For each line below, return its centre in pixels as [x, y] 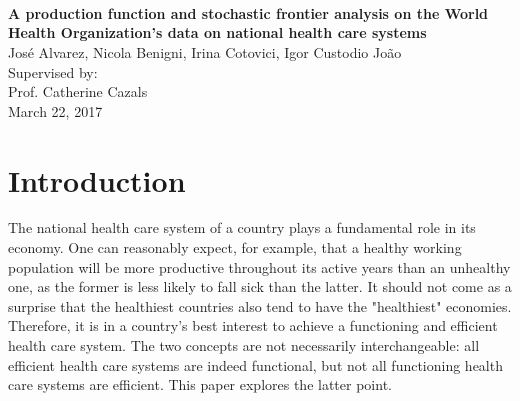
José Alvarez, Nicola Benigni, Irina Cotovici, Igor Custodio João [205, 51]
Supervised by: [53, 71]
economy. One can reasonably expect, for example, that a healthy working [235, 247]
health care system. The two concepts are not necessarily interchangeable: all [244, 345]
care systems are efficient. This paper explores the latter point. [200, 384]
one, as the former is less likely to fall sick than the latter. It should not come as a [260, 286]
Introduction [97, 179]
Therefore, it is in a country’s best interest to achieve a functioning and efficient [253, 325]
